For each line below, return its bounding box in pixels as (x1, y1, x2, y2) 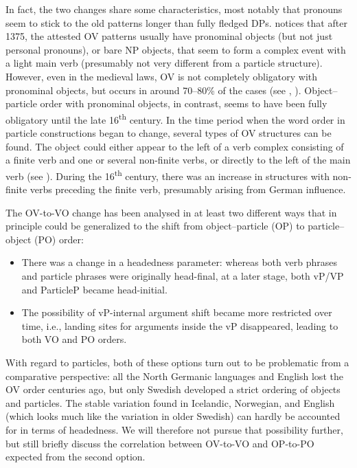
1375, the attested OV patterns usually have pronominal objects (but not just (5, 29, 333, 43)
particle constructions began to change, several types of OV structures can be (5, 126, 332, 140)
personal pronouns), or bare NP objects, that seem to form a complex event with (5, 42, 346, 56)
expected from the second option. (5, 449, 146, 464)
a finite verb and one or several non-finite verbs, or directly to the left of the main (5, 153, 351, 167)
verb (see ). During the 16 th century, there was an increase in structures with (5, 166, 330, 183)
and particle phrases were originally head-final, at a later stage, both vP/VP (21, 269, 344, 282)
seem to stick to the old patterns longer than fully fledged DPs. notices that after (5, 15, 347, 30)
